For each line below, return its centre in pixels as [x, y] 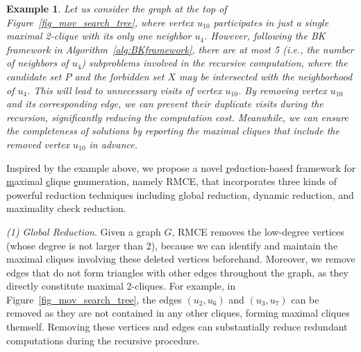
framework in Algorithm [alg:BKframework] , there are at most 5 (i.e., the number [180, 49]
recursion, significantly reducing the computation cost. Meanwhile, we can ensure [177, 117]
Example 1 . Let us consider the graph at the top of [117, 8]
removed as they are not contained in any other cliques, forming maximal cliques [178, 313]
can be [305, 299]
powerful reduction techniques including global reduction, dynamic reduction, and [180, 194]
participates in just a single [271, 22]
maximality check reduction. [66, 208]
